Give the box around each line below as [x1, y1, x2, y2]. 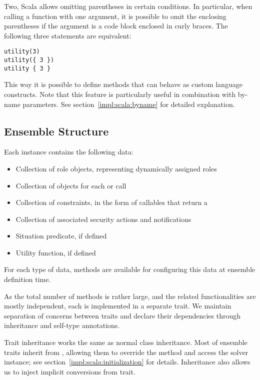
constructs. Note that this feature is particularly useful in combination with [4, 88, 235, 99]
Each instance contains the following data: [4, 146, 133, 157]
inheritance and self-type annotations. [4, 320, 120, 330]
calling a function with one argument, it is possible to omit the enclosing [4, 10, 226, 21]
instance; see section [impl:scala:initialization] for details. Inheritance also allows [4, 356, 250, 367]
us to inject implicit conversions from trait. [4, 366, 135, 376]
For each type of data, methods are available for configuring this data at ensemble [4, 264, 255, 274]
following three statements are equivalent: [4, 30, 131, 40]
